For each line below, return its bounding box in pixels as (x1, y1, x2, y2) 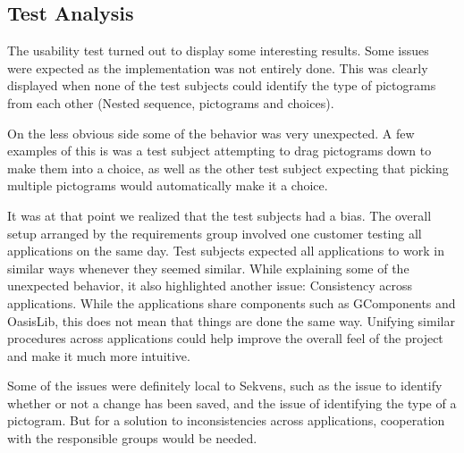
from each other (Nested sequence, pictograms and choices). (7, 93, 334, 112)
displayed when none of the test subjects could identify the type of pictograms (7, 76, 436, 95)
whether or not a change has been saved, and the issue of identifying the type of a (7, 393, 457, 412)
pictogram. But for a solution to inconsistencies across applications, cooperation (7, 411, 445, 430)
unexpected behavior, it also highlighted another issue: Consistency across (7, 276, 412, 295)
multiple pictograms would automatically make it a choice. (7, 176, 328, 195)
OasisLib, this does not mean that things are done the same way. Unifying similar (7, 311, 455, 330)
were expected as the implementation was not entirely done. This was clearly (7, 58, 428, 77)
